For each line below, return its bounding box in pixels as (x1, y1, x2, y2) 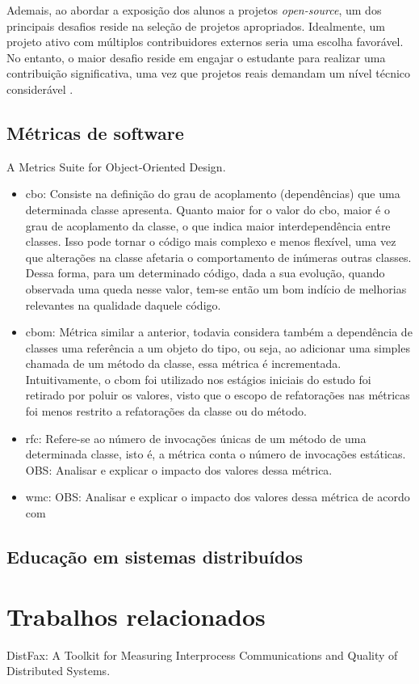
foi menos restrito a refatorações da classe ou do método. (25, 403, 307, 420)
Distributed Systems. (6, 662, 111, 679)
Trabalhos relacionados (6, 599, 266, 632)
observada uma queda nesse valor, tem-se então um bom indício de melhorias (25, 280, 407, 297)
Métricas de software (6, 120, 184, 145)
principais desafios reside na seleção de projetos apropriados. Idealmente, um (6, 17, 385, 34)
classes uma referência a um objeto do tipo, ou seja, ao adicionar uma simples (25, 339, 410, 356)
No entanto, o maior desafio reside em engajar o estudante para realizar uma (6, 49, 386, 65)
